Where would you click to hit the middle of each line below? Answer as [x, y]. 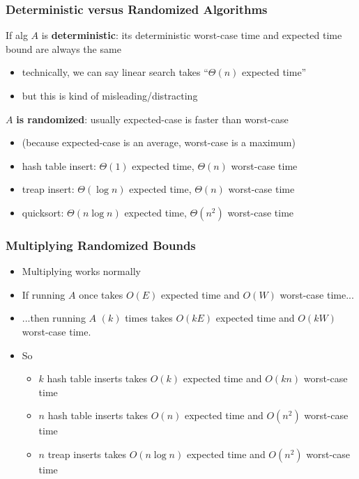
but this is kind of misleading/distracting [110, 95]
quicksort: [43, 212]
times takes [149, 318]
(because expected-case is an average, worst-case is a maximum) [159, 142]
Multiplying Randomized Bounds [101, 245]
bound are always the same [63, 48]
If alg [17, 35]
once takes [101, 294]
